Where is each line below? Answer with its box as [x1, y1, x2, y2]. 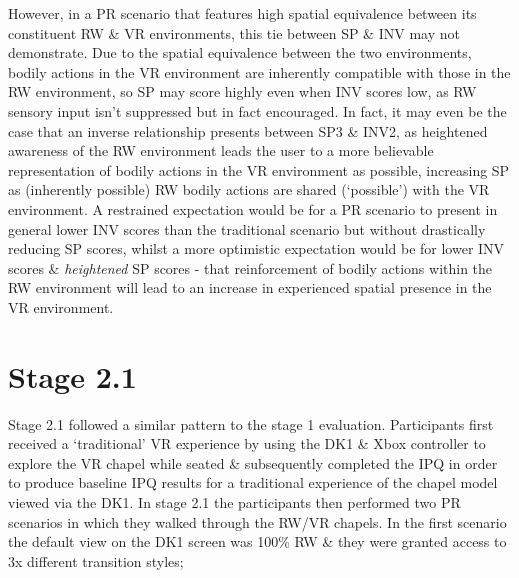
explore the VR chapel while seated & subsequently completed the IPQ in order [8, 452, 498, 473]
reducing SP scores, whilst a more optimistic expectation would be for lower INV [8, 238, 505, 259]
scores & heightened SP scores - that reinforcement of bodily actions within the [8, 257, 493, 278]
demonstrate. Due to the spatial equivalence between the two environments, [8, 42, 472, 63]
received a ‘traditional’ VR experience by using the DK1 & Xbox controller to [8, 433, 486, 454]
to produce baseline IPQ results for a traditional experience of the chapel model [8, 472, 498, 493]
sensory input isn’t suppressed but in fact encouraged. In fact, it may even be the [8, 100, 507, 121]
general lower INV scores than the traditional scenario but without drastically [8, 218, 486, 239]
